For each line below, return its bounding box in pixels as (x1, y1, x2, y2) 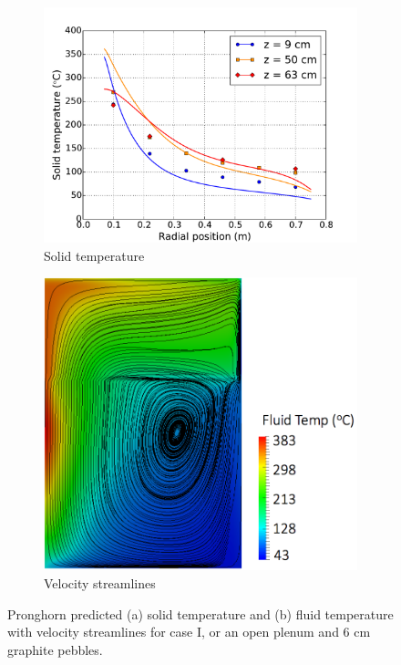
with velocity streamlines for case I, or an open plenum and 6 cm (7, 622, 371, 641)
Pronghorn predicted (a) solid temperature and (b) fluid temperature (7, 604, 394, 623)
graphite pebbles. (7, 639, 103, 659)
